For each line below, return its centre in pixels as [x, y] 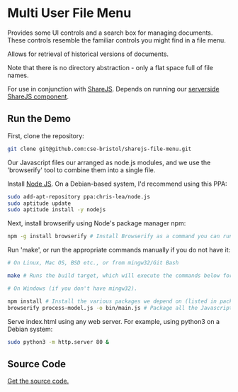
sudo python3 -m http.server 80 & [58, 342]
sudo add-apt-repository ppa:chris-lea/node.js [79, 196]
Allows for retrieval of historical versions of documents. [88, 54]
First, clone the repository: [46, 135]
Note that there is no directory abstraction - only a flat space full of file [110, 67]
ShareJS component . [38, 96]
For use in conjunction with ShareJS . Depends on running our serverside [113, 89]
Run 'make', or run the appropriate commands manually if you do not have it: [119, 250]
